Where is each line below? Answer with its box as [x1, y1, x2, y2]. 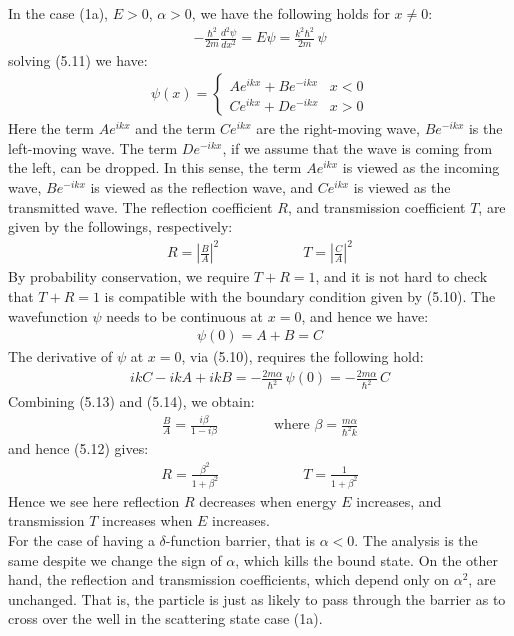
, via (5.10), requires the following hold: [181, 346, 424, 367]
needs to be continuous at [106, 305, 264, 326]
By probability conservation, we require [8, 266, 250, 287]
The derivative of [8, 346, 113, 367]
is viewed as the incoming [342, 157, 500, 178]
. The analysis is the [354, 530, 478, 550]
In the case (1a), [8, 3, 109, 23]
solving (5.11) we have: [8, 49, 148, 70]
